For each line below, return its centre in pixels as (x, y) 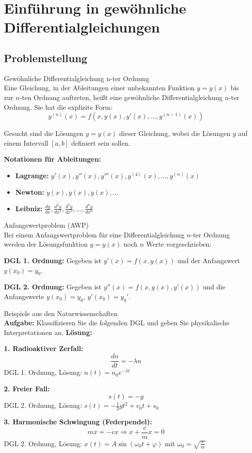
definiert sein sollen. (101, 143)
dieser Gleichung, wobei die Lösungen (175, 133)
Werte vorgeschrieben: (179, 244)
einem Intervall (26, 143)
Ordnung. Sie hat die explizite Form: (58, 107)
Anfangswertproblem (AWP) (46, 225)
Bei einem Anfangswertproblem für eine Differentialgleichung (94, 234)
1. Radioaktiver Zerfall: (44, 348)
